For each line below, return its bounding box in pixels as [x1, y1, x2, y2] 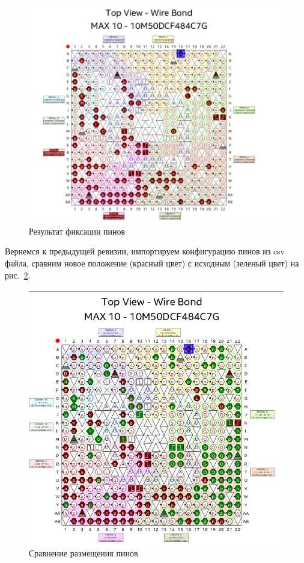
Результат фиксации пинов [29, 224, 126, 237]
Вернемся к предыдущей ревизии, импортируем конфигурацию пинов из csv [5, 245, 285, 257]
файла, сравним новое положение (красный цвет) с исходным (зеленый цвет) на [5, 256, 299, 269]
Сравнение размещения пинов [29, 546, 138, 559]
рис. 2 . [5, 268, 31, 281]
